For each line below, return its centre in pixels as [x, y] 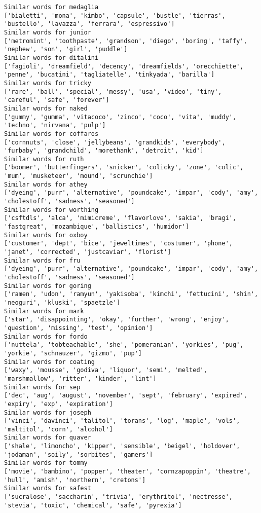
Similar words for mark [44, 311]
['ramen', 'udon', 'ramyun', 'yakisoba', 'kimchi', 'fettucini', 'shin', [131, 294]
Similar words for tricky [48, 83]
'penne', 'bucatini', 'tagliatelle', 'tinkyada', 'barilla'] [109, 75]
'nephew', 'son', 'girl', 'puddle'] [66, 49]
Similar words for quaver [48, 438]
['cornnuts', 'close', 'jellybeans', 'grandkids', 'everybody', [115, 142]
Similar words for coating [49, 362]
